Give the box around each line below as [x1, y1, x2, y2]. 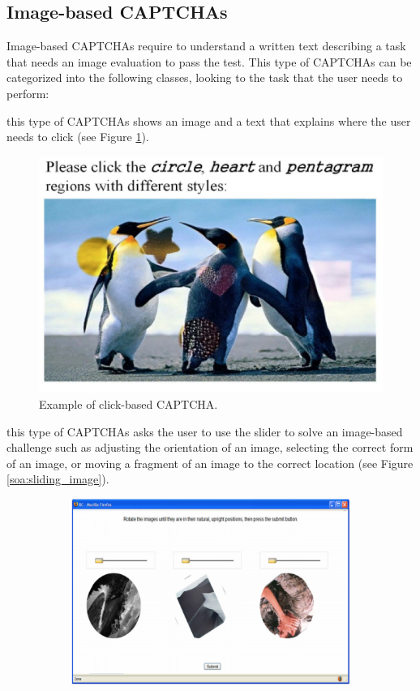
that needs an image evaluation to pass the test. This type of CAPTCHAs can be [6, 53, 412, 70]
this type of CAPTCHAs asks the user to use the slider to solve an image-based [6, 423, 403, 440]
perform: [6, 84, 49, 101]
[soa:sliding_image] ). [6, 470, 109, 487]
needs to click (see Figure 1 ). [6, 128, 149, 145]
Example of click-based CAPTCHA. [39, 396, 218, 413]
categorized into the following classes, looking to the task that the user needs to [6, 69, 403, 86]
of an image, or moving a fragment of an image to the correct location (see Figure [6, 454, 414, 471]
